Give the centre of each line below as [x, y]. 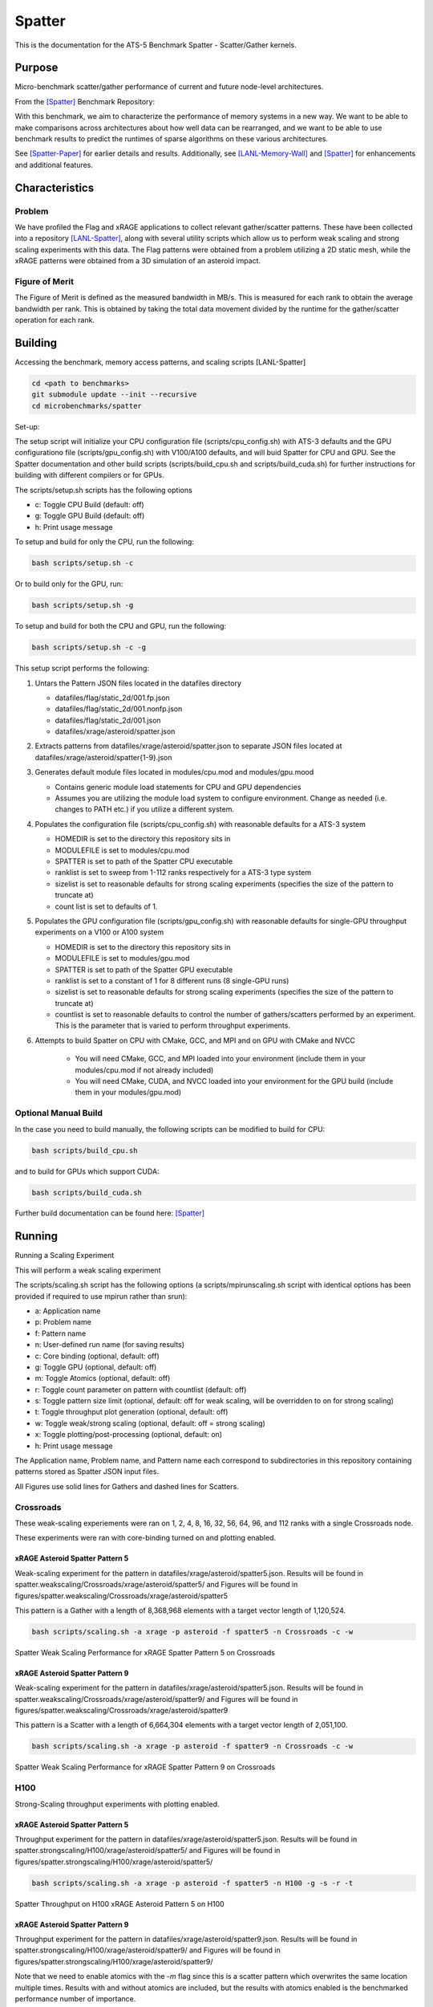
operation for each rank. [55, 320]
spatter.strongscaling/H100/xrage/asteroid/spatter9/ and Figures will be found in [148, 1950]
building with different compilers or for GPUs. [89, 475]
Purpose [36, 68]
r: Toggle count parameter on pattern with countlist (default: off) [141, 1390]
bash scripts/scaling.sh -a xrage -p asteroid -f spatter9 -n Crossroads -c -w [192, 1746]
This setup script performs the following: [82, 668]
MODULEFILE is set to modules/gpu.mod [122, 959]
